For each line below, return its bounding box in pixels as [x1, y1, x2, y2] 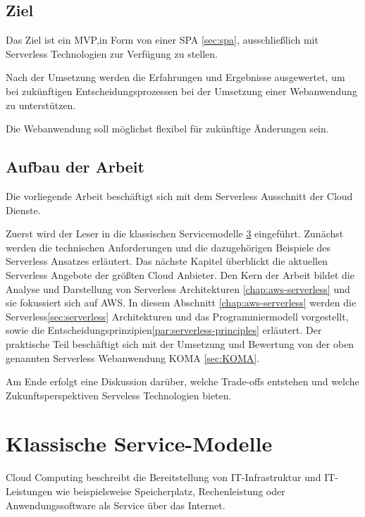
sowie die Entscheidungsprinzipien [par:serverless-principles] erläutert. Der [6, 323, 322, 337]
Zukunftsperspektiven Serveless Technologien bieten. [6, 387, 232, 402]
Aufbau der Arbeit [6, 156, 144, 177]
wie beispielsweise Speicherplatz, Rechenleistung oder [56, 484, 285, 498]
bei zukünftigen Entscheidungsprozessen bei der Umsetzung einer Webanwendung [6, 83, 357, 98]
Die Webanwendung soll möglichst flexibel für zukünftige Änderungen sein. [6, 121, 329, 136]
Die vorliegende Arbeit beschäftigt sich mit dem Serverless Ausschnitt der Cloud [6, 188, 353, 203]
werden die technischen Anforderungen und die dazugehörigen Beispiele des [6, 239, 331, 254]
